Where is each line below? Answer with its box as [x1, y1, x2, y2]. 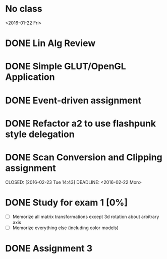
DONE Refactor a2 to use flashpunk [5, 117, 156, 129]
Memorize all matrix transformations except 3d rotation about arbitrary [12, 213, 159, 220]
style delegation [5, 128, 75, 140]
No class [5, 3, 42, 15]
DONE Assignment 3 [5, 242, 93, 254]
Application [5, 71, 55, 83]
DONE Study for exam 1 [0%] [5, 197, 128, 208]
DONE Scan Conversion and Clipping [5, 151, 162, 163]
